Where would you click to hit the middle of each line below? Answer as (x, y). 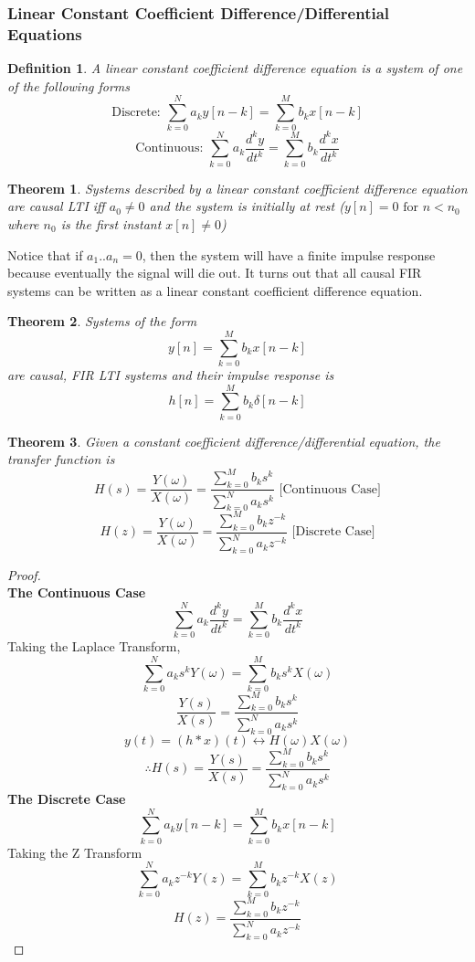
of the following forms (69, 85)
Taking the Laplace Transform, (94, 646)
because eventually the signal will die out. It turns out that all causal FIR (215, 273)
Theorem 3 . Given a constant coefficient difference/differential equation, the (224, 441)
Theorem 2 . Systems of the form (102, 321)
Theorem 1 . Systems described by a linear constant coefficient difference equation (237, 188)
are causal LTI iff (56, 206)
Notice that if (45, 254)
